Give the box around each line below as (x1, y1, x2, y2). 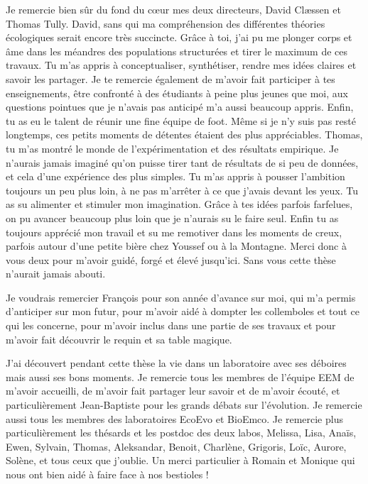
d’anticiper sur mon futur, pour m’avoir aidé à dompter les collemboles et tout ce (6, 304, 359, 319)
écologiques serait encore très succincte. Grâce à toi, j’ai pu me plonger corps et (6, 30, 352, 45)
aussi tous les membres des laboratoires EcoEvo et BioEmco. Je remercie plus (6, 411, 343, 426)
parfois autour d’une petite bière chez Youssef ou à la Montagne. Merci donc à (6, 238, 347, 253)
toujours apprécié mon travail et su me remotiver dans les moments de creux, (6, 224, 342, 239)
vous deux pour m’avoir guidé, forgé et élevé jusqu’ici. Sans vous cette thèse (6, 252, 336, 267)
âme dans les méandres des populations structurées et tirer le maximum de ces (6, 43, 348, 58)
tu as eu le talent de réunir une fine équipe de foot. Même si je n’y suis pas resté (6, 113, 356, 128)
